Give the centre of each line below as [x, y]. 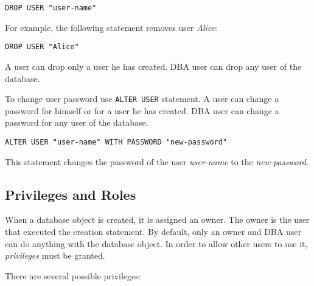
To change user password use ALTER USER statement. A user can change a [142, 99]
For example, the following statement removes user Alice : [111, 27]
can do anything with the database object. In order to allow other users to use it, [156, 243]
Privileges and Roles [71, 194]
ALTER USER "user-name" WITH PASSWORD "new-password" [116, 142]
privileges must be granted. [55, 255]
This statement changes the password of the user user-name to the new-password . [157, 161]
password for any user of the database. [77, 122]
